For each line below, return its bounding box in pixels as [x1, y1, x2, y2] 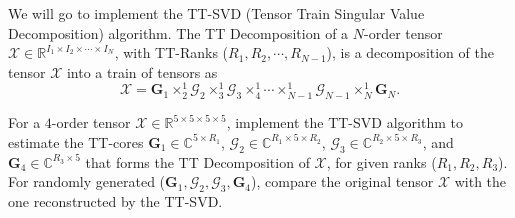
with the [454, 171, 507, 192]
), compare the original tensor [251, 171, 434, 192]
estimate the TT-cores [8, 131, 144, 152]
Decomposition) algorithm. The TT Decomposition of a [8, 22, 349, 43]
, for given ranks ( [326, 151, 437, 172]
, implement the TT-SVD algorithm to [226, 112, 463, 133]
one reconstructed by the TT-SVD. [8, 191, 223, 212]
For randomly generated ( [8, 171, 166, 192]
